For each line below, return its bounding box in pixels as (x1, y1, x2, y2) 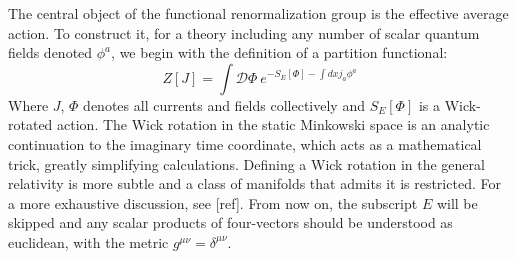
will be (436, 192, 478, 213)
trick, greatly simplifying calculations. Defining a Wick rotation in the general (8, 153, 485, 174)
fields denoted (8, 42, 93, 63)
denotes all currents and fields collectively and (83, 94, 365, 115)
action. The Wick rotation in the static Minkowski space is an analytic (57, 114, 490, 135)
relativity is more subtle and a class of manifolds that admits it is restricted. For (8, 173, 501, 194)
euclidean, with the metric (8, 231, 169, 252)
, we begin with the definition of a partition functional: (111, 42, 448, 63)
